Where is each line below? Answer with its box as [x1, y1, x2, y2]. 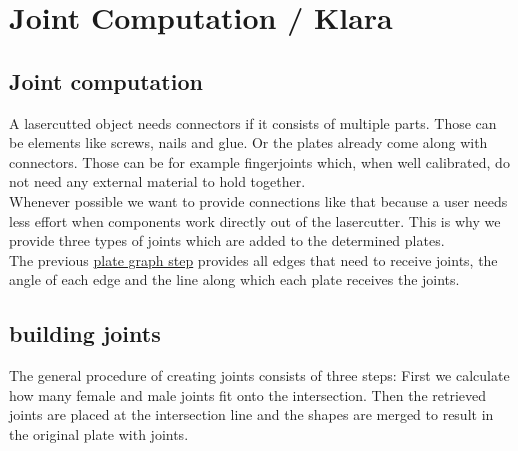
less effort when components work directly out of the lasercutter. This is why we [9, 210, 501, 231]
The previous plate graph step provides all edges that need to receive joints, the [9, 249, 498, 270]
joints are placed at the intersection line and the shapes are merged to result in [9, 404, 494, 425]
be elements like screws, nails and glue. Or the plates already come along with [9, 132, 488, 153]
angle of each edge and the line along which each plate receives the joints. [9, 269, 460, 290]
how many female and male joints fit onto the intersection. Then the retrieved [9, 384, 487, 405]
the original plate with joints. [9, 423, 189, 444]
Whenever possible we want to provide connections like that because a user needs [9, 190, 508, 211]
